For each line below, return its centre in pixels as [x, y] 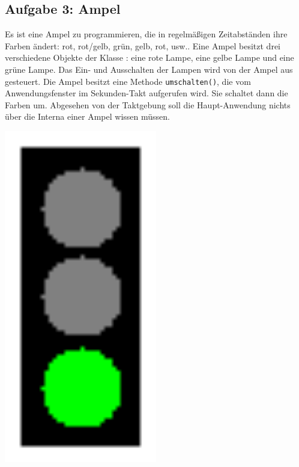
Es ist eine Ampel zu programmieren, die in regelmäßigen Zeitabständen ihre [146, 34]
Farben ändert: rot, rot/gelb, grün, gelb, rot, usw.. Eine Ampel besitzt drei [143, 45]
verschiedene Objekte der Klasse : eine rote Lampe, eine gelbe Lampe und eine [149, 57]
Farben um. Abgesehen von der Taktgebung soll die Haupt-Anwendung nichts [148, 104]
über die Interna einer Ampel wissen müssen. [87, 116]
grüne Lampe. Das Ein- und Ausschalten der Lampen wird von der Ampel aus [149, 69]
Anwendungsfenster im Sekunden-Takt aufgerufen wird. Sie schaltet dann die [146, 93]
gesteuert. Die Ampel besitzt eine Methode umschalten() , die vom [128, 81]
